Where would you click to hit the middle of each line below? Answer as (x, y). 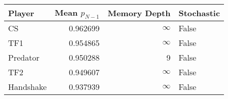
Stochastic (199, 13)
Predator (24, 58)
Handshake (28, 87)
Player (21, 13)
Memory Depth (139, 13)
